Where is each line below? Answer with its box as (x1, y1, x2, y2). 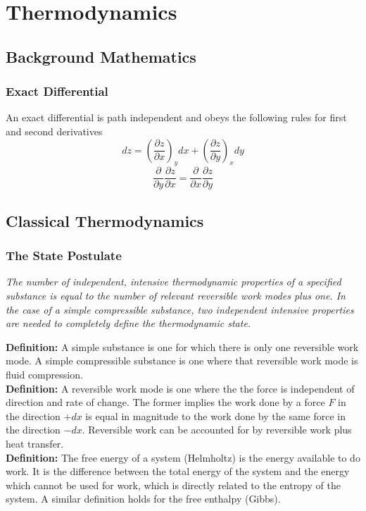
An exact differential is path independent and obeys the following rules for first (6, 110, 347, 125)
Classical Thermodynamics (6, 209, 204, 231)
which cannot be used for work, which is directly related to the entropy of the (6, 477, 341, 492)
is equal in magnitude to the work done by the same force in (85, 408, 346, 423)
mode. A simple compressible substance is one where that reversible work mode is (6, 353, 358, 368)
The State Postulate (6, 247, 122, 264)
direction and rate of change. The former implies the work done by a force (6, 395, 325, 410)
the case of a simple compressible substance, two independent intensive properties (6, 302, 354, 316)
